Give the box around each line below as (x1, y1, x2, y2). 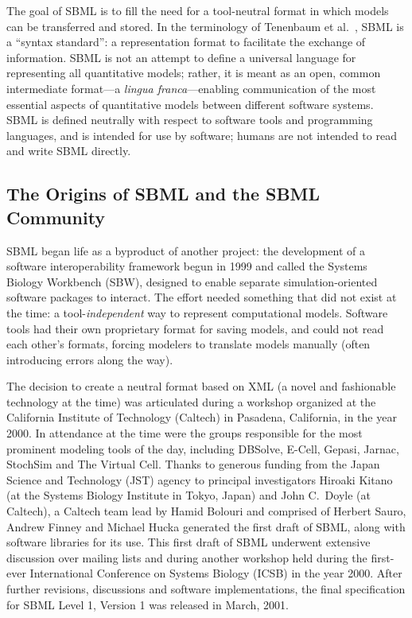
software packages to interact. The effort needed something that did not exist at (6, 289, 397, 305)
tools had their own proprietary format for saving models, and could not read (6, 320, 384, 336)
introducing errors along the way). (6, 351, 173, 367)
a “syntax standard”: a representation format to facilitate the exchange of (6, 33, 366, 50)
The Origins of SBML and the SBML (6, 181, 321, 206)
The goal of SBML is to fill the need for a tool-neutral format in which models (6, 2, 389, 18)
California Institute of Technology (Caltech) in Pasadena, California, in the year (6, 409, 397, 426)
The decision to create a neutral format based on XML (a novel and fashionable (6, 378, 396, 395)
